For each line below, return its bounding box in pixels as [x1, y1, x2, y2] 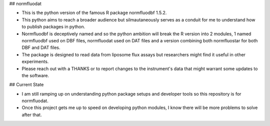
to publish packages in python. [21, 24, 85, 30]
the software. [21, 72, 49, 78]
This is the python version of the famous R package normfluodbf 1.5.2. [21, 10, 167, 16]
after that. [21, 112, 42, 118]
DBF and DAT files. [21, 45, 60, 51]
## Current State [9, 82, 44, 88]
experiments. [21, 59, 49, 65]
